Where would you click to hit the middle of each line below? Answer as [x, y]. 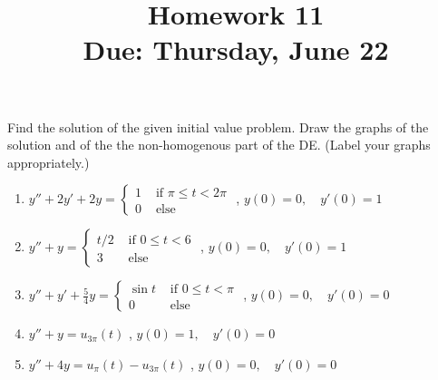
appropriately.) [49, 162]
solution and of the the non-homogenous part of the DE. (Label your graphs [219, 145]
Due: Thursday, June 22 [236, 49]
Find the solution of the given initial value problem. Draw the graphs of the [218, 127]
